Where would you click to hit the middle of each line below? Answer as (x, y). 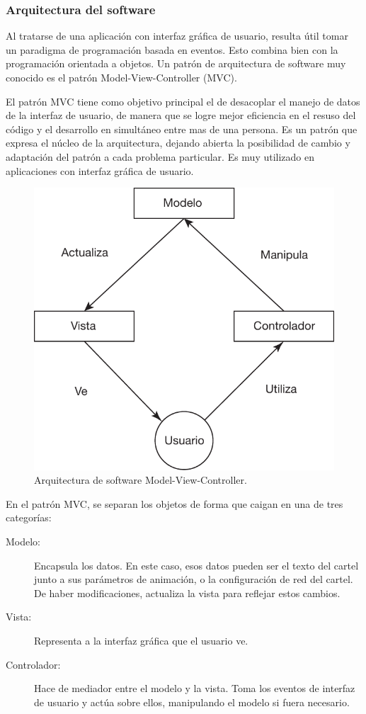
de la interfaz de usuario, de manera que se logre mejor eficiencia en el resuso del (181, 115)
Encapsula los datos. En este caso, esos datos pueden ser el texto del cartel (196, 565)
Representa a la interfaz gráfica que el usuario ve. (141, 640)
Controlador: (33, 664)
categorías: (29, 517)
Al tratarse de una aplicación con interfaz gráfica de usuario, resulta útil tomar (177, 36)
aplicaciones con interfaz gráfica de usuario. (100, 170)
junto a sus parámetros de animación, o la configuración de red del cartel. (194, 579)
